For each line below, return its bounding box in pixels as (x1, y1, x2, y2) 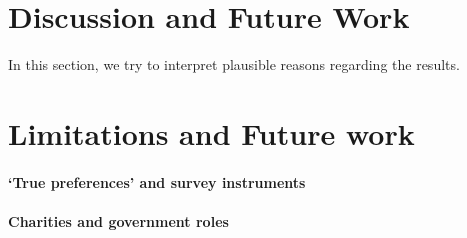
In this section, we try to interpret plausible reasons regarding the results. (8, 54, 460, 75)
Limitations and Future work (8, 112, 415, 153)
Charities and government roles (8, 210, 229, 231)
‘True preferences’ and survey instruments (8, 171, 306, 192)
